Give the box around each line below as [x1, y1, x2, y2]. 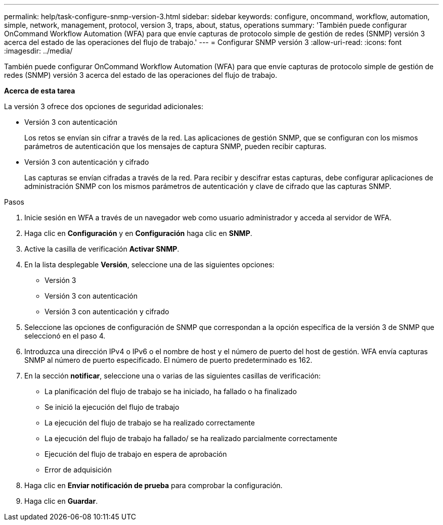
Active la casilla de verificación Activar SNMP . [24, 245, 180, 253]
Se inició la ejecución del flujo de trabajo [45, 403, 180, 411]
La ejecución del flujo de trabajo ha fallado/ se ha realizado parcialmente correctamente [45, 434, 337, 443]
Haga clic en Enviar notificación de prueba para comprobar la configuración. [24, 481, 283, 490]
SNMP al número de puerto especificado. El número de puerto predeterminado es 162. [24, 356, 313, 364]
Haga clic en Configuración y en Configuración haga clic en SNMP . [24, 229, 252, 237]
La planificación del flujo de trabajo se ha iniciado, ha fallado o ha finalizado [45, 387, 297, 396]
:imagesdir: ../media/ [4, 46, 73, 55]
